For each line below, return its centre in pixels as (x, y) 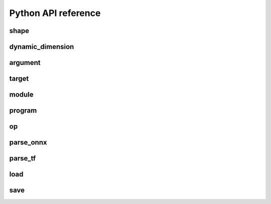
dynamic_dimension (42, 47)
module (21, 95)
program (23, 111)
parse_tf (23, 158)
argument (25, 63)
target (19, 79)
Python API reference (55, 13)
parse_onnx (28, 142)
